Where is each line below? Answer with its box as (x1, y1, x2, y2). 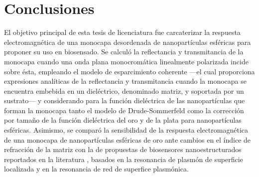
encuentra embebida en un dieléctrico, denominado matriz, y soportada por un (4, 85, 244, 96)
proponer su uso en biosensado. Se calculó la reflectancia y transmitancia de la (4, 46, 244, 57)
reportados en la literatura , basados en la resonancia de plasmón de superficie (4, 154, 243, 164)
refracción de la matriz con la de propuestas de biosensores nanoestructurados (4, 144, 242, 155)
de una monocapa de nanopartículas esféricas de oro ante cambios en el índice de (4, 134, 251, 145)
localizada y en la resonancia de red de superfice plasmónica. (4, 164, 189, 174)
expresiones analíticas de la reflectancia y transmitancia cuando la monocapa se (4, 76, 247, 86)
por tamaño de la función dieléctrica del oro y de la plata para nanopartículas (4, 115, 242, 125)
